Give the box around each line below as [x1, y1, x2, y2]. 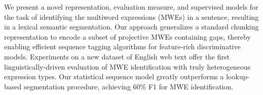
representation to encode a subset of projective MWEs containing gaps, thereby [4, 31, 251, 42]
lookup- [226, 71, 250, 82]
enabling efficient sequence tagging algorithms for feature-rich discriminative [4, 41, 241, 52]
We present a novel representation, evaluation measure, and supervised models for [4, 2, 258, 12]
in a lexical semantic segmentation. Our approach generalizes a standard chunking [4, 21, 259, 32]
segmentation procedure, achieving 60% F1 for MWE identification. [23, 81, 234, 91]
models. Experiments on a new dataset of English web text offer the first [4, 51, 230, 61]
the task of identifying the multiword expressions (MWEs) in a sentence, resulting [4, 11, 259, 22]
